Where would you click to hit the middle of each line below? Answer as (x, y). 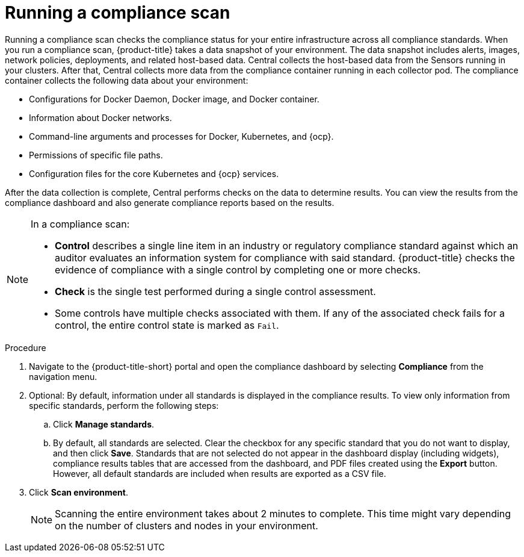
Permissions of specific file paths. (96, 155)
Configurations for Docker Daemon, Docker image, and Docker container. (174, 99)
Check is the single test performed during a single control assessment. (215, 291)
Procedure (26, 347)
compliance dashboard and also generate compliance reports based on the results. (170, 202)
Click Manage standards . (104, 424)
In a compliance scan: (80, 224)
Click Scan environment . (79, 492)
